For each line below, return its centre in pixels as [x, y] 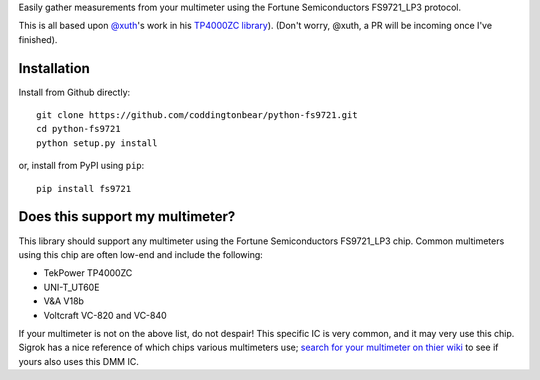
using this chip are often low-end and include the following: [141, 254]
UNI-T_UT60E [71, 287]
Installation [54, 68]
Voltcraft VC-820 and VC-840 [105, 315]
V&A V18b [64, 301]
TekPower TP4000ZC [88, 273]
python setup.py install [97, 143]
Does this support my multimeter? [127, 216]
